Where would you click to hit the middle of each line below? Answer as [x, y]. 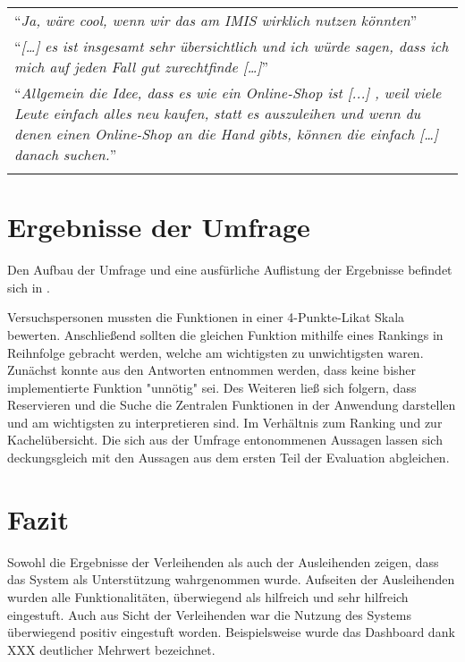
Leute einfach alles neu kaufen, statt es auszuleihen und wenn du [218, 113]
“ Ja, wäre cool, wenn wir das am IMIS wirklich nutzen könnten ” [216, 20]
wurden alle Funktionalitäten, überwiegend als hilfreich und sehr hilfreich [208, 596]
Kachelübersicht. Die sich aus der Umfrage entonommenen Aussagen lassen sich [225, 440]
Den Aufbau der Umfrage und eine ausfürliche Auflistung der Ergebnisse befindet [230, 270]
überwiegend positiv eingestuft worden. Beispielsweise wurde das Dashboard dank [231, 632]
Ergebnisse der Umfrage [159, 227]
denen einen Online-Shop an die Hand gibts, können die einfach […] [226, 134]
